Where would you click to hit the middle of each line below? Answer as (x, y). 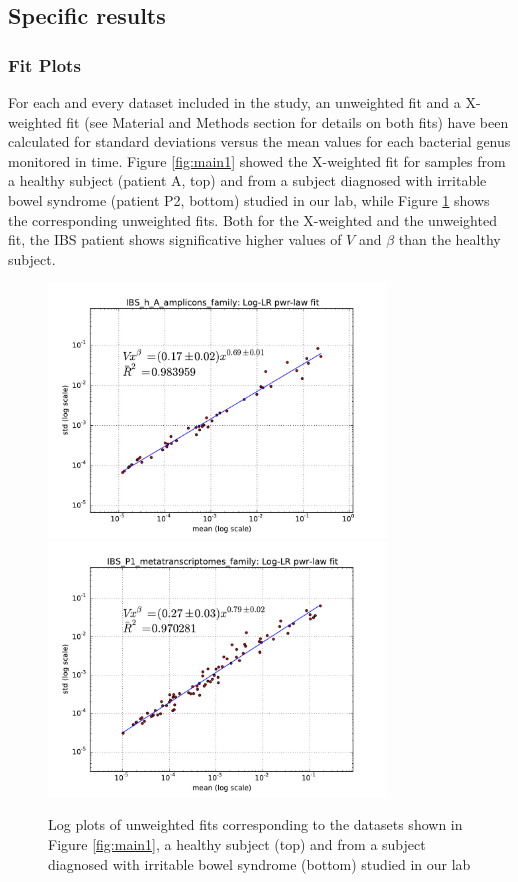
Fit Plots (44, 64)
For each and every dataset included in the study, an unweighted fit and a (234, 102)
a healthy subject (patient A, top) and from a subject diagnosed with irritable (247, 180)
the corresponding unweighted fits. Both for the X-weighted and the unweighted (252, 219)
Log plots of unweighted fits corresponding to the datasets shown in (255, 824)
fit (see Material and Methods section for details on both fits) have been (287, 121)
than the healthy (449, 239)
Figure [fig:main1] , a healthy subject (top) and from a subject (237, 843)
